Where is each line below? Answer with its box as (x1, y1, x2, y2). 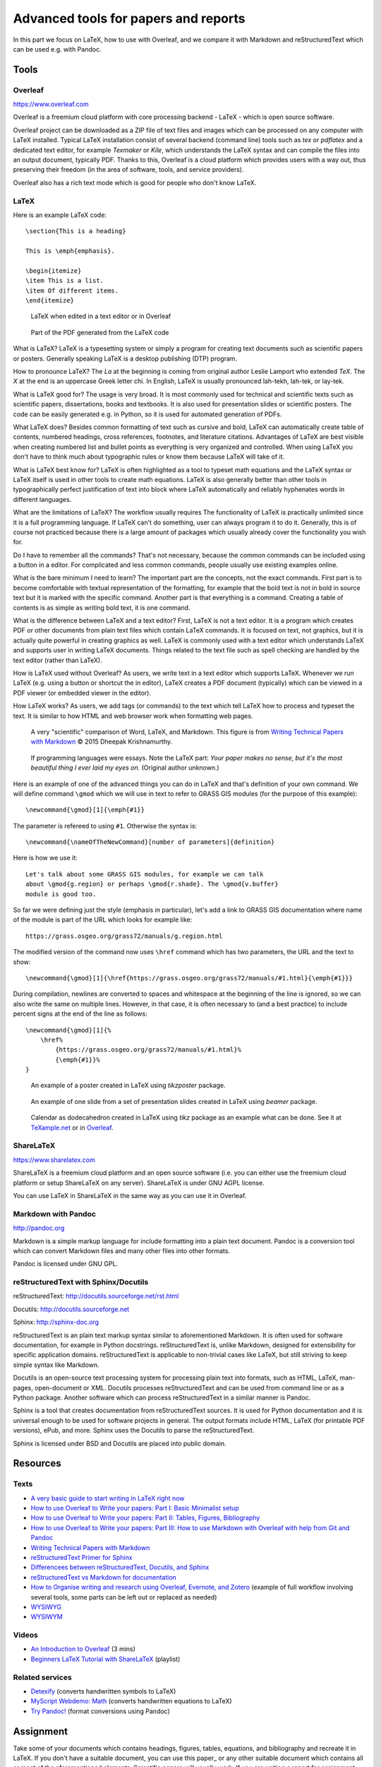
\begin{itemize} (25, 266, 82, 275)
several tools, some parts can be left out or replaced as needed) (30, 1592, 217, 1601)
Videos (13, 1630, 38, 1640)
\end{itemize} (25, 297, 74, 305)
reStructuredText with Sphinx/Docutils (13, 1277, 149, 1287)
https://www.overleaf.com (13, 100, 89, 109)
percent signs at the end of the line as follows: (13, 1009, 147, 1018)
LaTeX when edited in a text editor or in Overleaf (30, 312, 171, 321)
